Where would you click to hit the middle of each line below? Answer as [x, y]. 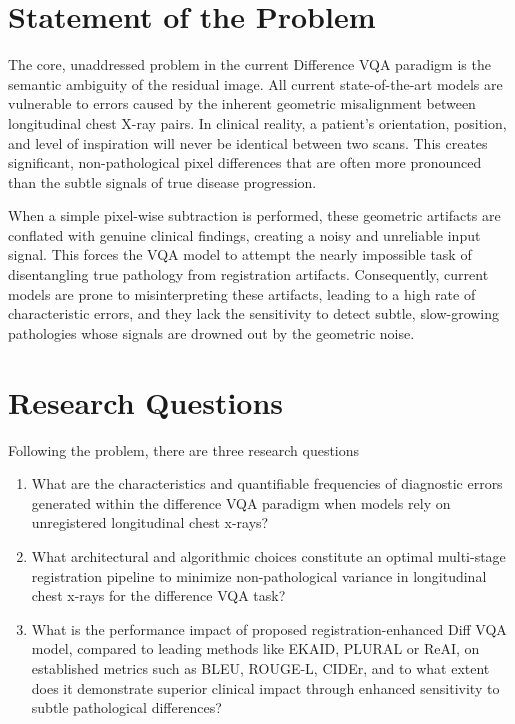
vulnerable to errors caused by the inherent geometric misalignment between [242, 103]
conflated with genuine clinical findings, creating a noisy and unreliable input [244, 234]
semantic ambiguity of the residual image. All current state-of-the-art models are [255, 83]
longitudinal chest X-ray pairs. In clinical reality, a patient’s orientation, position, [257, 122]
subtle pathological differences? [126, 707]
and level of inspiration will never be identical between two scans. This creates [248, 142]
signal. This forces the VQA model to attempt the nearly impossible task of [240, 254]
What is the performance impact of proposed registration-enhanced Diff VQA [269, 628]
